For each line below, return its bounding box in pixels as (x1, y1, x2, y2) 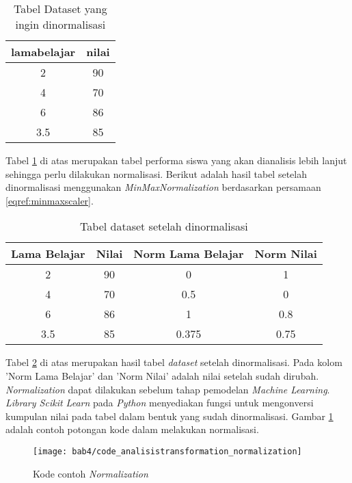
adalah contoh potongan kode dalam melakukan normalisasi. (5, 422, 259, 436)
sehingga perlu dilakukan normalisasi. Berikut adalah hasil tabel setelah (5, 166, 307, 181)
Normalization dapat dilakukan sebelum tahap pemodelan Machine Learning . (5, 382, 330, 396)
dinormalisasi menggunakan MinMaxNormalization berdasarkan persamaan (5, 180, 321, 194)
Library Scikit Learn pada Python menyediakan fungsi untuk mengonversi (5, 395, 314, 410)
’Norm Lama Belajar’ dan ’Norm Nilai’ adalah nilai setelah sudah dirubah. (5, 368, 319, 382)
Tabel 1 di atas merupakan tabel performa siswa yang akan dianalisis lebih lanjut (5, 153, 347, 167)
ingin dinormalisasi (15, 16, 106, 32)
